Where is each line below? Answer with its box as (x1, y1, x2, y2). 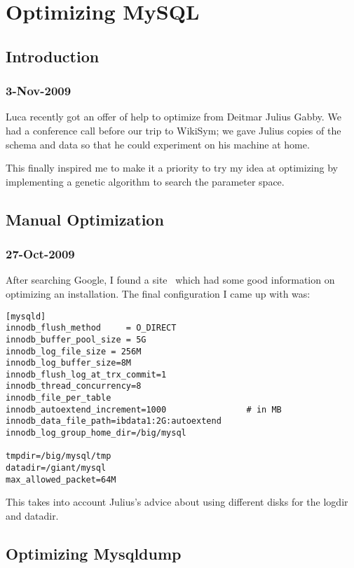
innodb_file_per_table (6, 393, 111, 403)
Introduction (6, 45, 100, 67)
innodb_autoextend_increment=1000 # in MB (6, 404, 282, 415)
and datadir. (6, 508, 59, 522)
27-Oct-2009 (6, 245, 75, 263)
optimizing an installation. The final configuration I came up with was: (6, 286, 311, 300)
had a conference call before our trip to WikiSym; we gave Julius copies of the (6, 123, 341, 137)
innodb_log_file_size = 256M (6, 346, 142, 356)
